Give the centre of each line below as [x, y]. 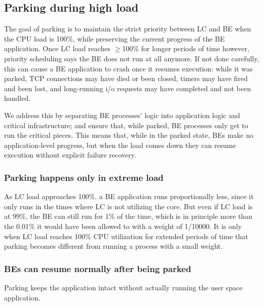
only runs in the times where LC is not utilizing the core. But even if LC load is [128, 206]
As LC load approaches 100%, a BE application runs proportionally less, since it [129, 196]
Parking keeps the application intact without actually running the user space [123, 287]
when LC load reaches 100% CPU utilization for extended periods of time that [126, 236]
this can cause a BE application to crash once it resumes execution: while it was [128, 68]
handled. [17, 98]
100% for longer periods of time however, [186, 48]
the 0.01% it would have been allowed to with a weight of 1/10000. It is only [123, 226]
